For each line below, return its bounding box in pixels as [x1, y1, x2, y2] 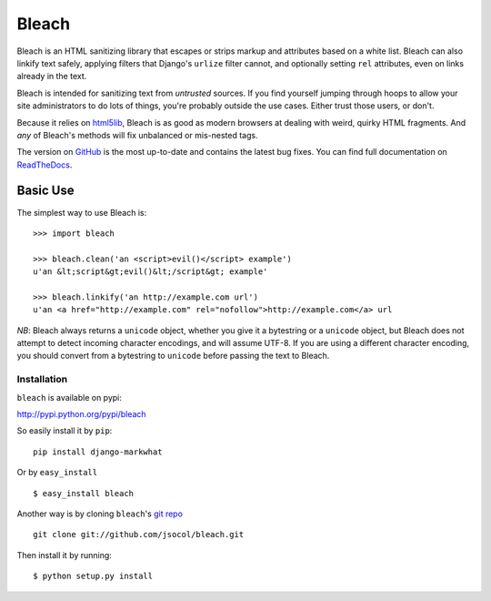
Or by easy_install [16, 467, 98, 478]
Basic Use [16, 183, 75, 199]
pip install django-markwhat [33, 446, 163, 457]
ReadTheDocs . [16, 159, 73, 170]
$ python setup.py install [33, 571, 154, 582]
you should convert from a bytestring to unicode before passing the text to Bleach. [16, 351, 330, 362]
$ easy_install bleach [33, 488, 135, 498]
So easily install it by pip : [16, 425, 113, 436]
